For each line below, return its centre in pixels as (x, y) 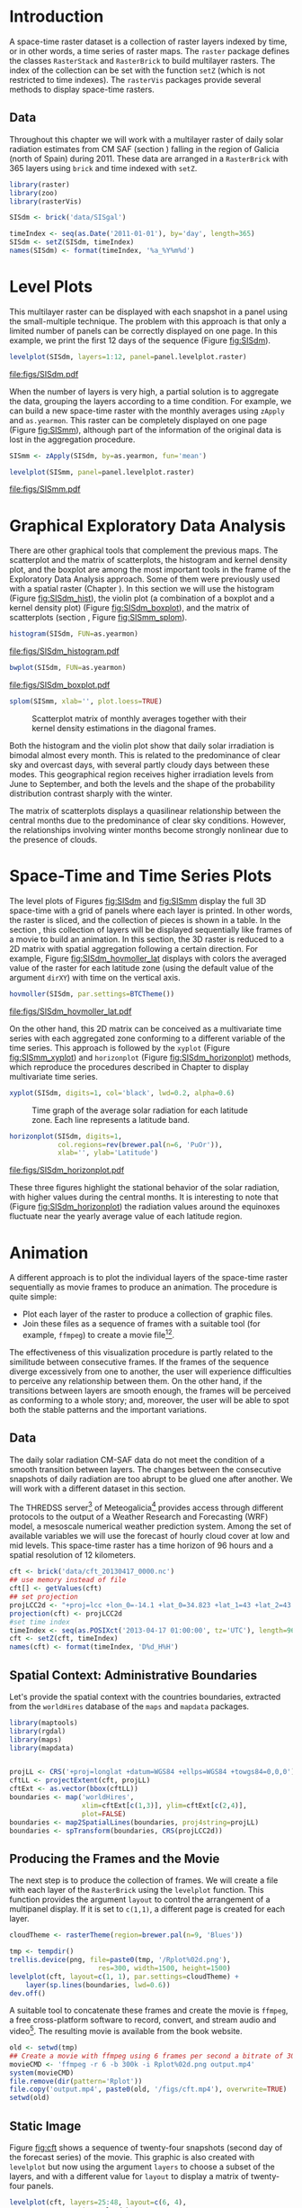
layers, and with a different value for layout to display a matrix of (129, 2176)
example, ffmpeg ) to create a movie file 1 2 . (98, 1334)
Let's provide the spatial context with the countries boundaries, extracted (145, 1697)
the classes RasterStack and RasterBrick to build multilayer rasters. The (142, 60)
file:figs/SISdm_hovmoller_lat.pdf (71, 1011)
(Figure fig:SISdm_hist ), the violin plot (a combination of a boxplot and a (142, 598)
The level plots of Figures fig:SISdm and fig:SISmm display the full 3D (138, 900)
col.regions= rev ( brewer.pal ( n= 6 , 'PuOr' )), (140, 1145)
